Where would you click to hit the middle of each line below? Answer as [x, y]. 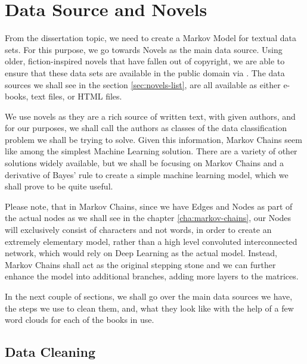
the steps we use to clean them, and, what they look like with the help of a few [149, 308]
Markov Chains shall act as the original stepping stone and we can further [140, 264]
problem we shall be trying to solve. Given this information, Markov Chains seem [153, 139]
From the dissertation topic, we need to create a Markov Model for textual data [151, 38]
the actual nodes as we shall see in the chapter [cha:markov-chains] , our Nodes [148, 218]
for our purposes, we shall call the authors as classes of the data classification [146, 128]
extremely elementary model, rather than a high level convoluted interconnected [151, 241]
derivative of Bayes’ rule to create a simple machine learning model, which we [147, 174]
